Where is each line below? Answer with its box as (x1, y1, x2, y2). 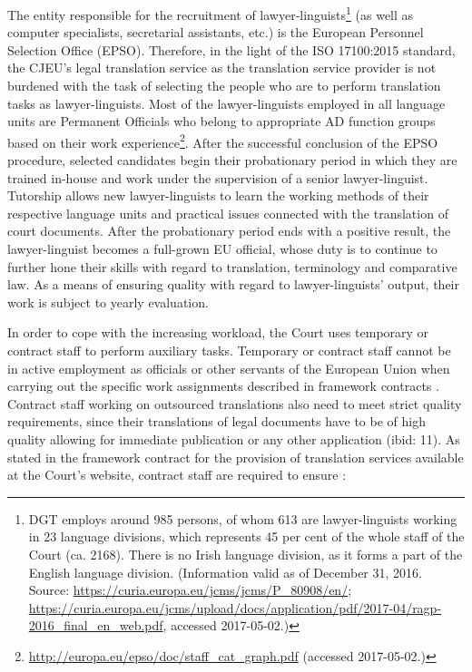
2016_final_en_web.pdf (28, 616, 163, 635)
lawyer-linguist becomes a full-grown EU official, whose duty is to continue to (7, 239, 438, 258)
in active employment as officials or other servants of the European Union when (7, 358, 450, 377)
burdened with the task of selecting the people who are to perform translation (7, 76, 441, 95)
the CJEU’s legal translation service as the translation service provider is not (7, 58, 437, 77)
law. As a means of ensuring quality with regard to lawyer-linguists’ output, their (7, 275, 459, 294)
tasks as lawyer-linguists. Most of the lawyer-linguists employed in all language (7, 93, 446, 112)
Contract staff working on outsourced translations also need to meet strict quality (7, 394, 462, 413)
